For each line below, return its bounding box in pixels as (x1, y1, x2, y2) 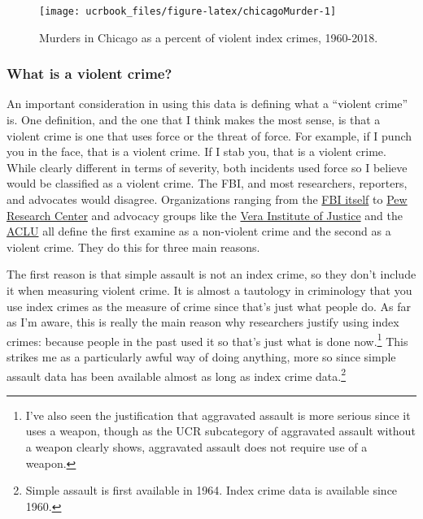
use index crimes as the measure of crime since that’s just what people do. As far (7, 297, 411, 314)
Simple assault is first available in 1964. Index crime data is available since (25, 482, 398, 499)
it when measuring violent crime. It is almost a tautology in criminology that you (7, 282, 412, 298)
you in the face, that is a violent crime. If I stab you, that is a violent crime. (7, 143, 386, 160)
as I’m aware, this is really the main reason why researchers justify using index (7, 314, 399, 331)
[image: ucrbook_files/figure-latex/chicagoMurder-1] (39, 6, 337, 17)
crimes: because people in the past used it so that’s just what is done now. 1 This (7, 330, 408, 349)
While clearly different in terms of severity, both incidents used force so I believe (7, 158, 408, 175)
